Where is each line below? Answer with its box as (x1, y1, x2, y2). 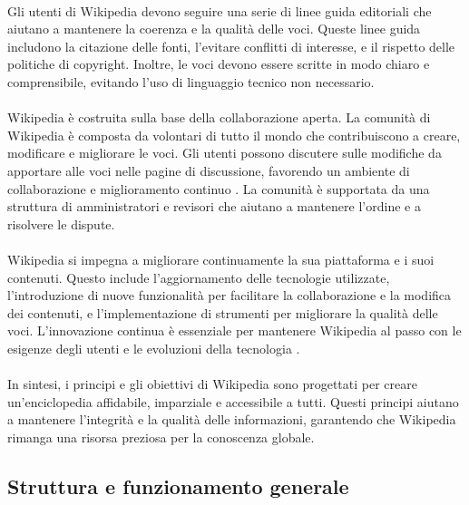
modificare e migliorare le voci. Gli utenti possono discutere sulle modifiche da (7, 143, 442, 162)
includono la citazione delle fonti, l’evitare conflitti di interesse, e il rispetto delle (7, 36, 455, 55)
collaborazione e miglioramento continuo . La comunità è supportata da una (7, 179, 430, 198)
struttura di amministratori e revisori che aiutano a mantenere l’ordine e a (7, 197, 421, 216)
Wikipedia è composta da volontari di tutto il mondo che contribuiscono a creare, (7, 125, 461, 144)
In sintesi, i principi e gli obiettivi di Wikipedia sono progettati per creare (7, 374, 417, 393)
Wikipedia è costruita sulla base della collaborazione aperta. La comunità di (7, 108, 431, 127)
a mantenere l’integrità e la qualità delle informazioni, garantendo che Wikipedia (7, 410, 456, 429)
